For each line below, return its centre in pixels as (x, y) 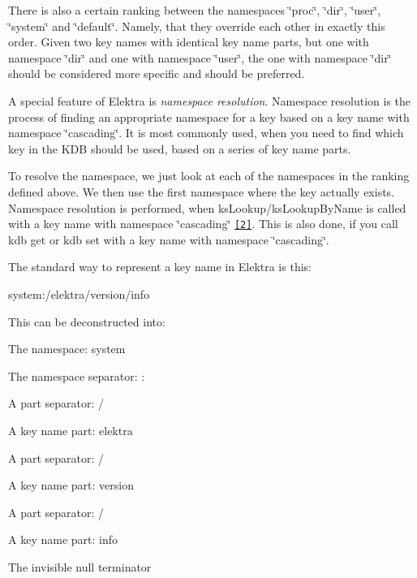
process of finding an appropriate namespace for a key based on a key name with (209, 116)
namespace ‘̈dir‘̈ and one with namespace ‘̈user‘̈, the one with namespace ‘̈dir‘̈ (200, 57)
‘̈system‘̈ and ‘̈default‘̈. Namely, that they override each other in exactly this (197, 26)
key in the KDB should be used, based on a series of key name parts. (180, 148)
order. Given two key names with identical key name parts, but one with (189, 42)
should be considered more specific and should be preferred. (157, 73)
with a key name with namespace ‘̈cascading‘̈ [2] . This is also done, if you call (203, 224)
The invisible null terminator (80, 566)
